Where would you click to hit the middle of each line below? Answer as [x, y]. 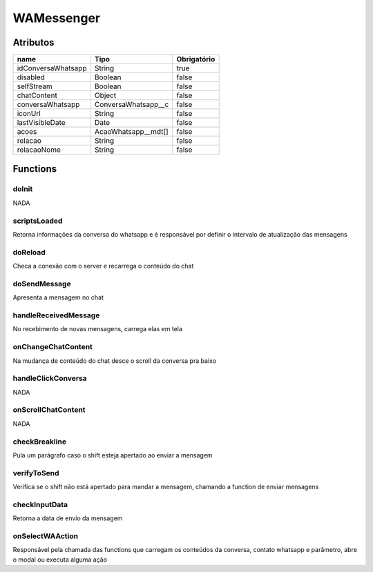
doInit [23, 189]
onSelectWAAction [46, 536]
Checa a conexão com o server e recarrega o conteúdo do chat [103, 266]
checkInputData [40, 504]
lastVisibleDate [41, 123]
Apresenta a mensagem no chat [58, 297]
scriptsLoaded [38, 221]
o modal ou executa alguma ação [60, 560]
